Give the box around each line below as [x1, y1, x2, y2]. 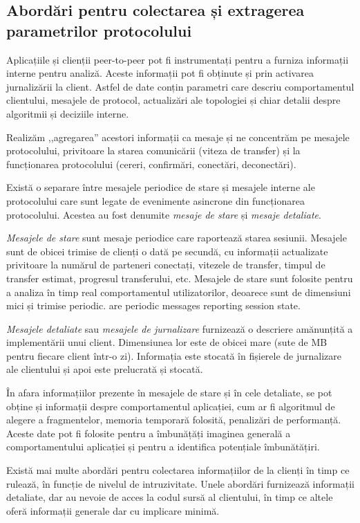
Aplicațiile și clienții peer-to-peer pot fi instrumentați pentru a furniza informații [6, 52, 349, 66]
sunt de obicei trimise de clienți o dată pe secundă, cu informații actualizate [6, 244, 328, 258]
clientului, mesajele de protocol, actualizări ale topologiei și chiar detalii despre [6, 93, 341, 107]
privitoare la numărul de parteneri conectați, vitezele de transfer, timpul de [6, 257, 325, 272]
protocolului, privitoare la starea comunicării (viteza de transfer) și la [6, 143, 301, 158]
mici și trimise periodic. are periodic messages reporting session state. [6, 298, 301, 313]
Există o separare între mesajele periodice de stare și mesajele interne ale [6, 180, 315, 194]
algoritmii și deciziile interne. [6, 106, 129, 120]
